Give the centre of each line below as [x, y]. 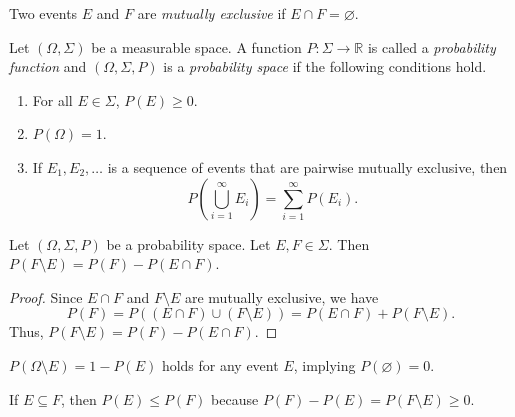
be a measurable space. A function [196, 46]
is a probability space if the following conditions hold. [325, 66]
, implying [324, 364]
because [235, 398]
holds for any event [220, 364]
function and [48, 66]
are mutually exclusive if [211, 13]
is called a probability [431, 46]
